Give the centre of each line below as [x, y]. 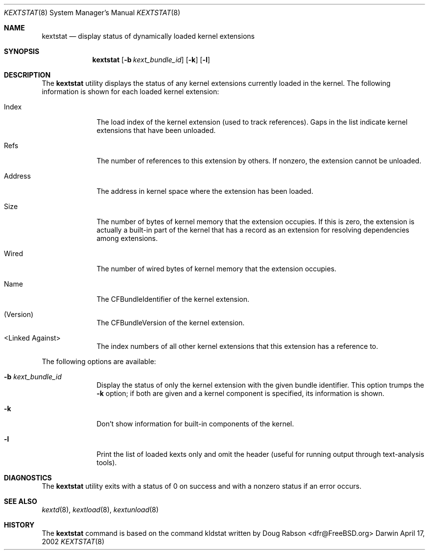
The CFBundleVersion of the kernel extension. [171, 323]
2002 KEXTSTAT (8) [73, 541]
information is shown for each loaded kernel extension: [131, 92]
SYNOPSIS [22, 51]
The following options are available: [99, 361]
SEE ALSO [21, 501]
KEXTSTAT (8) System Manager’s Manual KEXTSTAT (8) [92, 13]
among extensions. [127, 238]
